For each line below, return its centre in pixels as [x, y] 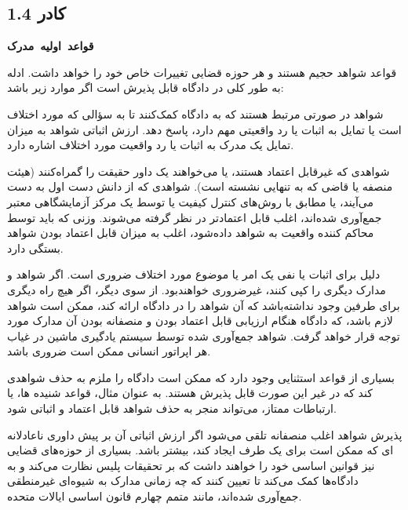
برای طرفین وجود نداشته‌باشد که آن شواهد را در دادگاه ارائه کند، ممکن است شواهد [204, 305]
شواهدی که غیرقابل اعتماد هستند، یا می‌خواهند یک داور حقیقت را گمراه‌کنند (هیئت [199, 171]
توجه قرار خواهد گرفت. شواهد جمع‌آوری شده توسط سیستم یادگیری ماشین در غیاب [204, 335]
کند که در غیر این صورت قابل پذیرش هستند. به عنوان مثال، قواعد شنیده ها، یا [190, 393]
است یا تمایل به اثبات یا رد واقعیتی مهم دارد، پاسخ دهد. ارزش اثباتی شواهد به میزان [204, 129]
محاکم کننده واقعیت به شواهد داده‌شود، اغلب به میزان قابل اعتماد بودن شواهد [191, 233]
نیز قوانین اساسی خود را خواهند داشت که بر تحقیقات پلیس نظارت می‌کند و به [191, 465]
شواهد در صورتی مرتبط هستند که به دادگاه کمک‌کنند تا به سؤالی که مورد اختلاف [195, 113]
